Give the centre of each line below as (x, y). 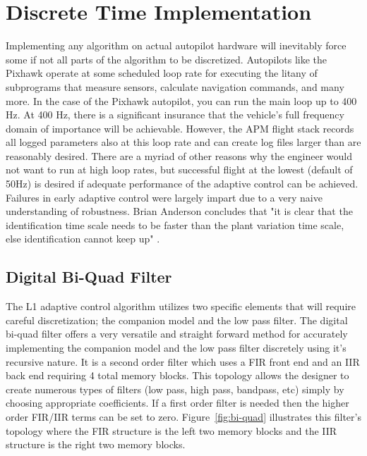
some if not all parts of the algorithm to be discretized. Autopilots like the (167, 59)
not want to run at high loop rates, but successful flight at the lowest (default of (179, 170)
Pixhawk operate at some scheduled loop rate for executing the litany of (162, 73)
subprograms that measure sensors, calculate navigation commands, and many (175, 86)
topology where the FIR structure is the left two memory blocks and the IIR (172, 430)
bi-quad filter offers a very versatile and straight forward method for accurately (177, 334)
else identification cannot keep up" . (83, 239)
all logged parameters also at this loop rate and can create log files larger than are (183, 142)
